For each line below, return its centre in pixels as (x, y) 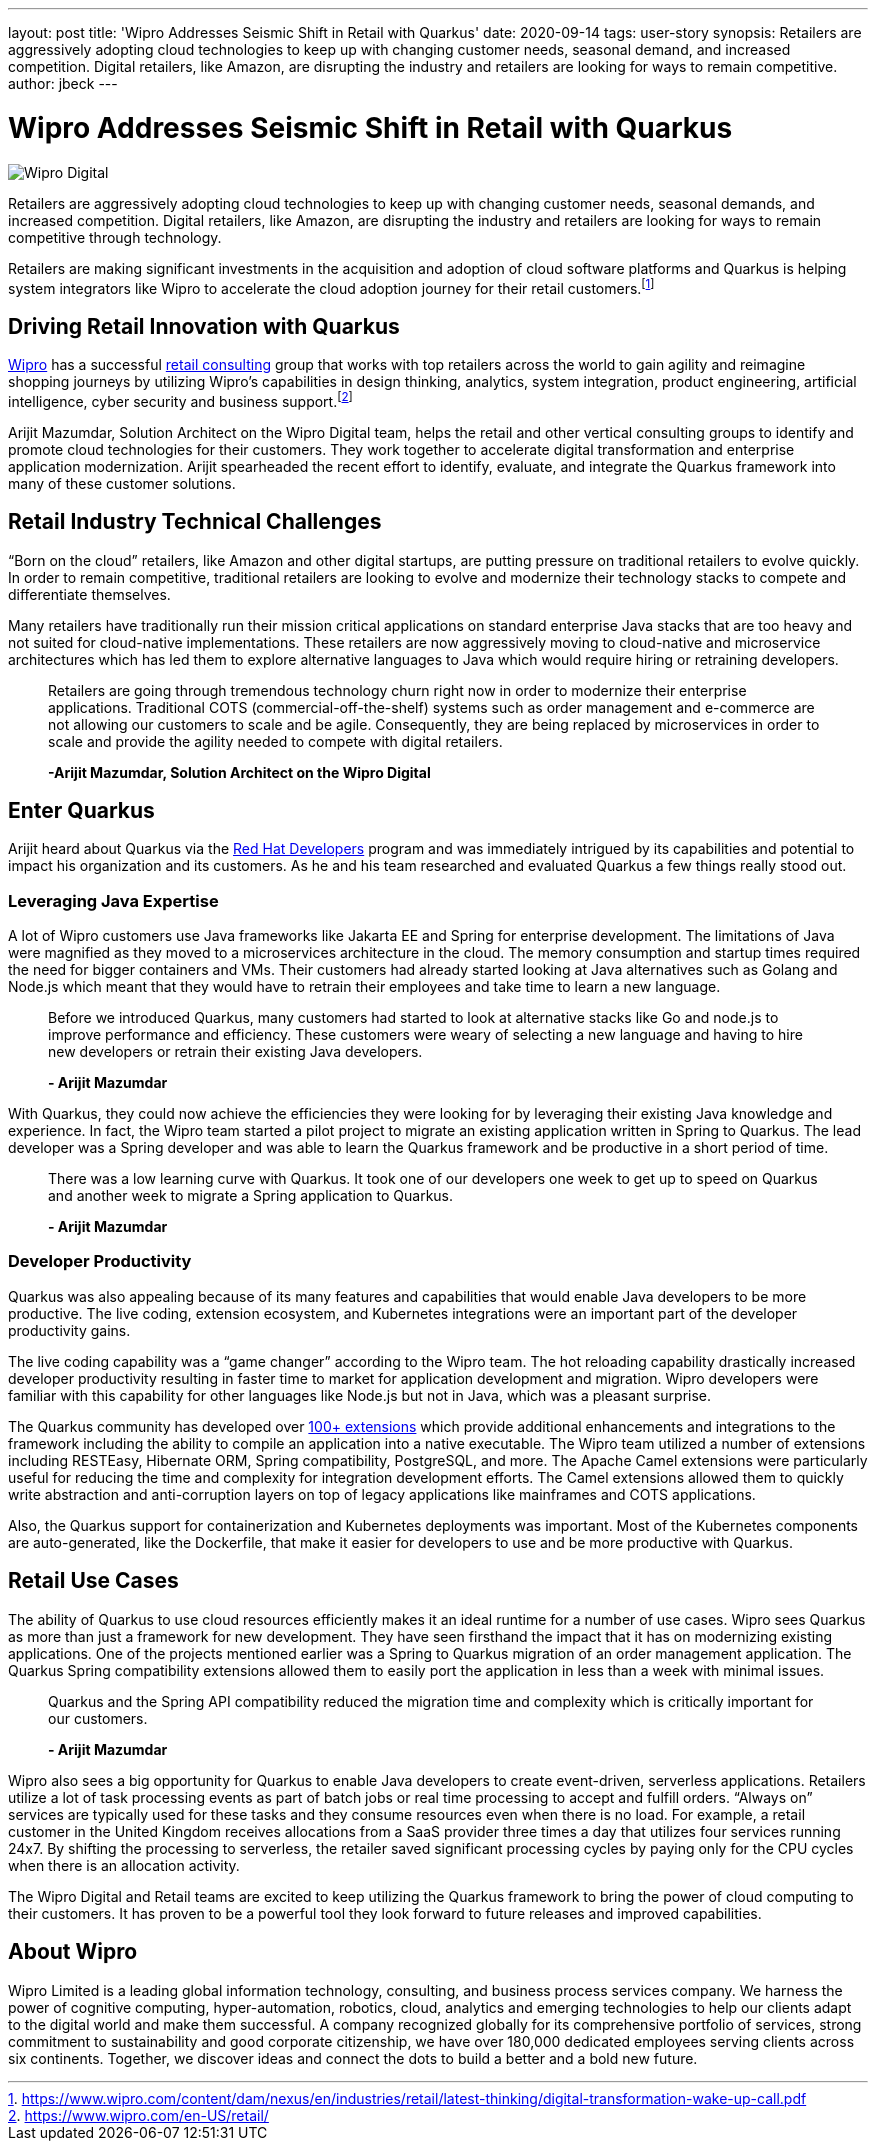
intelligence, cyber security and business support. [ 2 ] (180, 400)
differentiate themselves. (89, 594)
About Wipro (73, 1952)
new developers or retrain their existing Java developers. (235, 1052)
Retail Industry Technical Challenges (195, 522)
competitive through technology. (115, 237)
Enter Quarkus (81, 810)
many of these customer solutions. (122, 483)
